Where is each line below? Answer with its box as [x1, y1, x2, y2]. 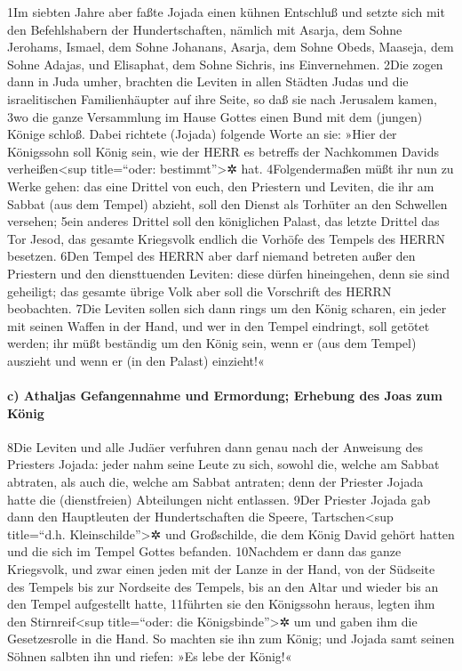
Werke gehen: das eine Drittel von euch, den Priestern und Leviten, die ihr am [7, 176, 434, 195]
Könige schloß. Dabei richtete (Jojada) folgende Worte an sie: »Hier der [7, 125, 397, 143]
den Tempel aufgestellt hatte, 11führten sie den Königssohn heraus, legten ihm [7, 594, 435, 613]
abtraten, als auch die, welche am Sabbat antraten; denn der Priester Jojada [7, 473, 424, 491]
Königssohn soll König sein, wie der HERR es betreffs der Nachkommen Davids [7, 141, 439, 160]
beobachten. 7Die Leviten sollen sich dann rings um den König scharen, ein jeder [7, 299, 447, 318]
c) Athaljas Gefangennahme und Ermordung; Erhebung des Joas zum [7, 386, 442, 405]
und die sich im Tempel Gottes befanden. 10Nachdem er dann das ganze [7, 542, 402, 561]
